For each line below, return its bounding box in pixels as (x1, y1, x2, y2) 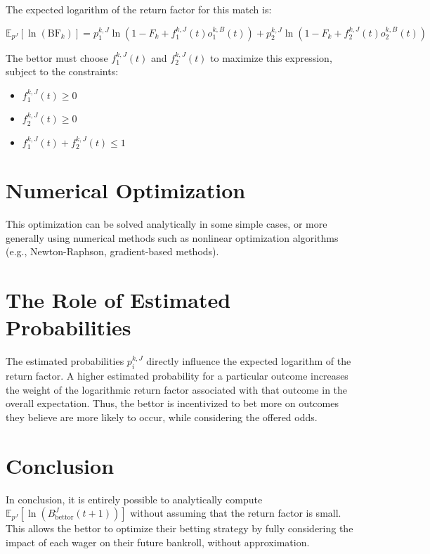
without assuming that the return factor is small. (130, 505, 341, 520)
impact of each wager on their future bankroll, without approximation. (6, 534, 310, 549)
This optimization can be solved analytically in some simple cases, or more (6, 217, 327, 231)
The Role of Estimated (6, 285, 231, 314)
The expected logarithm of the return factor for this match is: (6, 2, 272, 16)
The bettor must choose (6, 50, 108, 65)
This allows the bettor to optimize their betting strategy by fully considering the (6, 521, 353, 536)
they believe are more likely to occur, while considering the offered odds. (6, 409, 318, 424)
